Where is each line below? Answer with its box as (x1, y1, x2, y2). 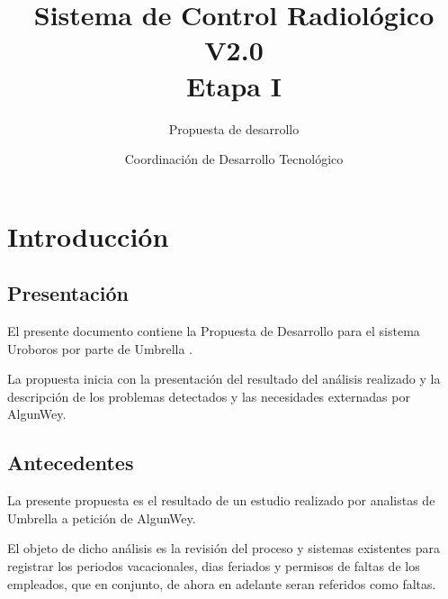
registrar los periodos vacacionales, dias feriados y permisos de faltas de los (7, 557, 420, 576)
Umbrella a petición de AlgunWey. (7, 508, 196, 527)
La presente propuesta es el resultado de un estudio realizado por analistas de (7, 491, 435, 510)
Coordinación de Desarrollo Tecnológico (124, 150, 344, 168)
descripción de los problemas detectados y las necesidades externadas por (7, 386, 410, 405)
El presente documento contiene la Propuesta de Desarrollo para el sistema (7, 322, 420, 340)
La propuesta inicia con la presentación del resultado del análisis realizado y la (7, 369, 441, 388)
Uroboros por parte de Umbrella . (7, 339, 193, 358)
